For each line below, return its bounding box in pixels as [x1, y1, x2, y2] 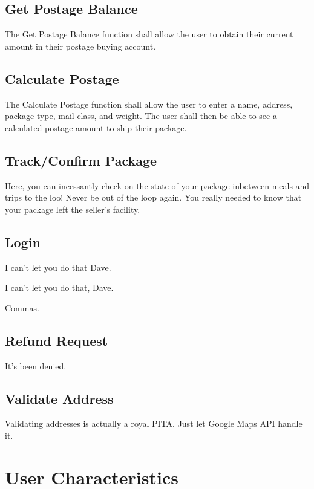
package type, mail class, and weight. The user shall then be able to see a [5, 109, 277, 122]
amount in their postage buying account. [5, 39, 156, 52]
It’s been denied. [5, 359, 67, 372]
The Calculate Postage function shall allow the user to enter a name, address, [5, 97, 293, 110]
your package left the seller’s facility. [5, 202, 140, 215]
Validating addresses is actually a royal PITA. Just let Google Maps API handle [5, 417, 303, 430]
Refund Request [5, 331, 108, 349]
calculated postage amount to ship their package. [5, 121, 187, 134]
